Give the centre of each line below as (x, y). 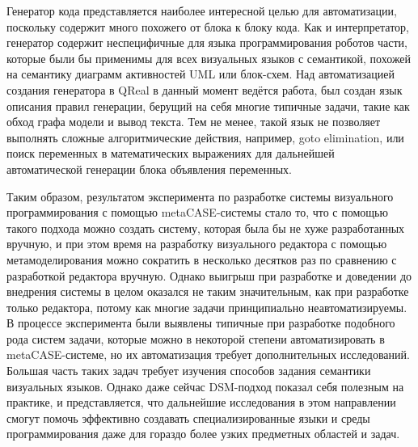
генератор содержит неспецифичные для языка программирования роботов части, (207, 42)
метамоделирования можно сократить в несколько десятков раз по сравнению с (202, 259)
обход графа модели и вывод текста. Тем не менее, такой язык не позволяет (194, 122)
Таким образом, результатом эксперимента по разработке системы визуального (200, 196)
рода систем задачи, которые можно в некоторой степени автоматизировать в (196, 338)
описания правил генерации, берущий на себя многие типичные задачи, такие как (208, 105)
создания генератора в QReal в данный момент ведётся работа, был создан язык (205, 89)
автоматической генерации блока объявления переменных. (149, 169)
